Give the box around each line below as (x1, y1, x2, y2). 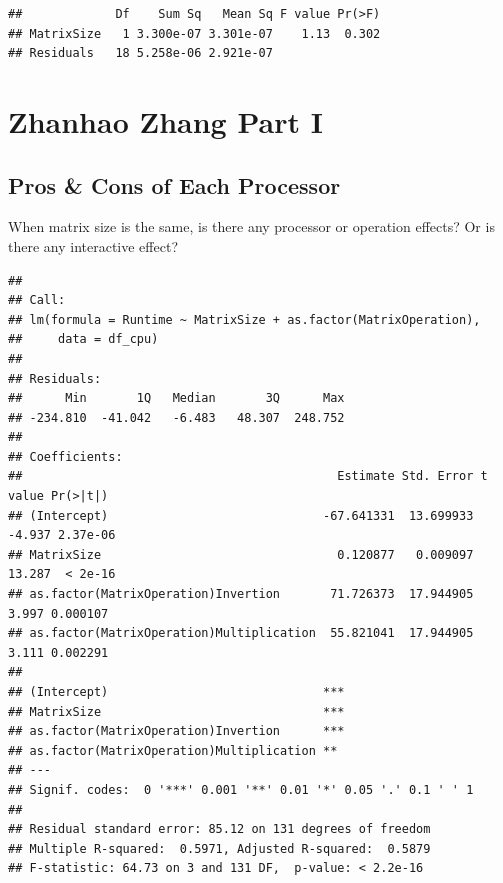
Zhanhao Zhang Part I (8, 100, 323, 141)
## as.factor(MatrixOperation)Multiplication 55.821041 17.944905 (8, 626, 474, 641)
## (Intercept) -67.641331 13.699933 (8, 508, 474, 523)
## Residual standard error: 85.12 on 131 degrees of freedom (8, 822, 431, 837)
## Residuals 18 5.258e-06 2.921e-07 (8, 46, 273, 61)
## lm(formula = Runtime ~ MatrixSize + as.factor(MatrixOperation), (8, 312, 481, 327)
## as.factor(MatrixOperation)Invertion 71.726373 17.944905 (8, 587, 474, 602)
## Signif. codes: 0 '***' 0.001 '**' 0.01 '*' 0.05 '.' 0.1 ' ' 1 (8, 782, 474, 797)
